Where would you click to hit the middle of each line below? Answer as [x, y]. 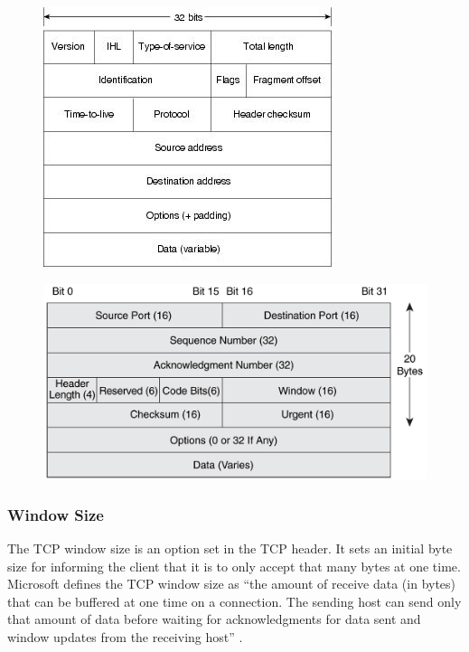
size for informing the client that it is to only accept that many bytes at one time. [234, 566]
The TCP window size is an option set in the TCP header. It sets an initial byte [230, 548]
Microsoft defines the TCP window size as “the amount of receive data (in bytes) [232, 584]
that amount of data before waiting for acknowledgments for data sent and [214, 619]
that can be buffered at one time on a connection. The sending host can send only [234, 601]
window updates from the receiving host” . [125, 637]
